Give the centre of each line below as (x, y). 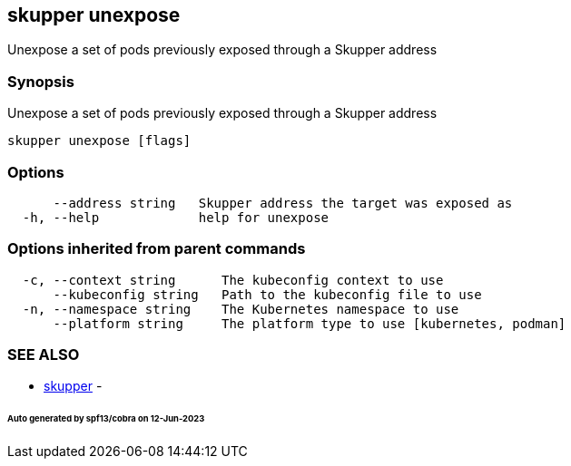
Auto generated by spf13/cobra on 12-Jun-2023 (106, 419)
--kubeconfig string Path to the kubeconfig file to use (267, 294)
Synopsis (41, 81)
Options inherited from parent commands (157, 249)
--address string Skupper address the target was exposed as (283, 203)
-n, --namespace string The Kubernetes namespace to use (241, 309)
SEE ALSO (44, 355)
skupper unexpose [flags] (99, 141)
